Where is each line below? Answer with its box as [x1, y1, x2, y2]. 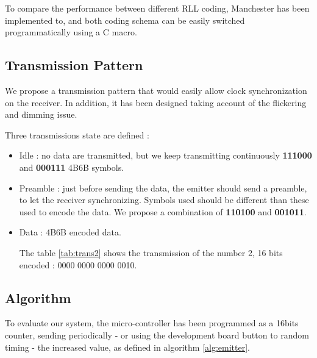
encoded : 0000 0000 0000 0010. [19, 258, 137, 271]
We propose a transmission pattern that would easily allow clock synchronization [5, 84, 307, 96]
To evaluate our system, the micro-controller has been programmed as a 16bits [5, 317, 299, 329]
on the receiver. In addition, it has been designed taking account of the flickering [5, 96, 307, 109]
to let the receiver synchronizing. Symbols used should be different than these [19, 193, 309, 206]
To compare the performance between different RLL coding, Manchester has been [5, 2, 310, 14]
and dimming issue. [5, 108, 77, 121]
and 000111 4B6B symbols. [19, 160, 124, 173]
